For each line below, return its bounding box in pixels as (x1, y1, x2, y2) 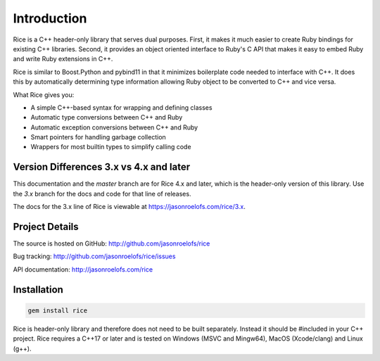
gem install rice (27, 306, 88, 315)
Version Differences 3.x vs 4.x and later (13, 161, 190, 173)
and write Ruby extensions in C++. (13, 55, 113, 63)
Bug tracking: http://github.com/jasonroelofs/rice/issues (13, 252, 176, 260)
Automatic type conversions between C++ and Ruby (30, 113, 183, 122)
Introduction (13, 11, 87, 26)
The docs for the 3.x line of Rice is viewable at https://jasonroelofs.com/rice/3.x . (13, 203, 246, 211)
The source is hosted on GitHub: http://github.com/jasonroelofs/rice (13, 239, 210, 248)
